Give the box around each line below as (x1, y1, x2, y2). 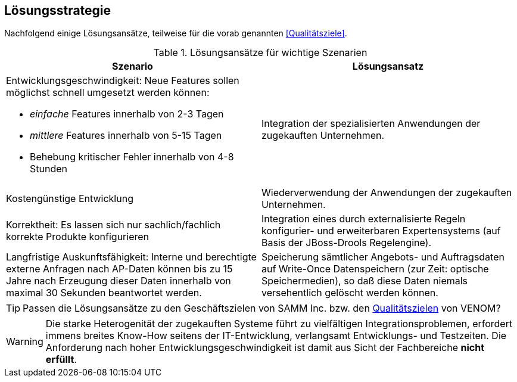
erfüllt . (45, 353, 77, 366)
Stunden (30, 163, 67, 175)
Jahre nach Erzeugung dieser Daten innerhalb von (6, 275, 231, 287)
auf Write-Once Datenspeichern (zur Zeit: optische (261, 263, 489, 275)
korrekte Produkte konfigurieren (6, 231, 150, 243)
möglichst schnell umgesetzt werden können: (6, 86, 210, 99)
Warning (6, 336, 43, 348)
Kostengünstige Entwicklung (6, 192, 133, 205)
